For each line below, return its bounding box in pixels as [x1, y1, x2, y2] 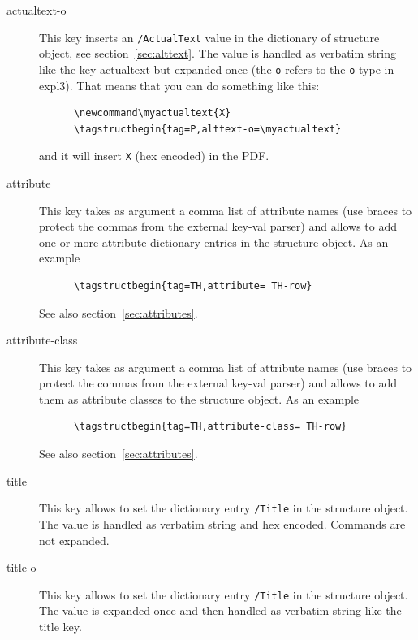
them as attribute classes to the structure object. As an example [39, 390, 360, 407]
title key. [39, 617, 82, 634]
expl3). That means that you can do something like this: [39, 76, 320, 93]
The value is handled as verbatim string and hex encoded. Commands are [39, 515, 406, 532]
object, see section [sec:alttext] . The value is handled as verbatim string [39, 45, 396, 62]
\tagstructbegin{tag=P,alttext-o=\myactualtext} [73, 123, 342, 135]
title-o [6, 559, 37, 576]
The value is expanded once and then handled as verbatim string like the [39, 602, 402, 619]
